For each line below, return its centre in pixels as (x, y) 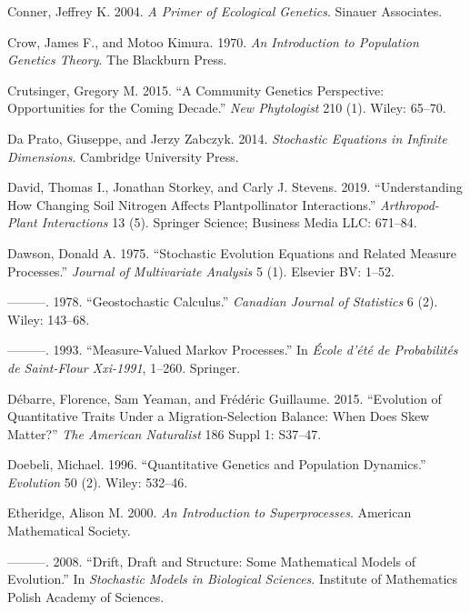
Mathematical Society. (69, 531)
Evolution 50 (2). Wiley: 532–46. (98, 482)
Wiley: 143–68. (49, 319)
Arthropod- (410, 204)
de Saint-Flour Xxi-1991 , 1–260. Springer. (124, 367)
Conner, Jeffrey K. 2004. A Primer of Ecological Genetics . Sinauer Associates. (225, 11)
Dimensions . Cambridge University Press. (123, 156)
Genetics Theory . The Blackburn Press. (117, 60)
